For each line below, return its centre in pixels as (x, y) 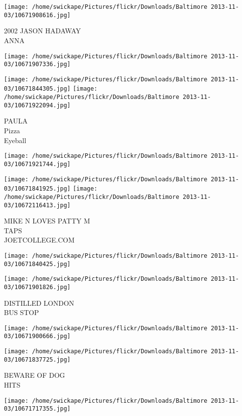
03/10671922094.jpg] (37, 105)
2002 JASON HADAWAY (43, 31)
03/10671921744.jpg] (37, 164)
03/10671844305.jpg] (37, 89)
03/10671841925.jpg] (37, 189)
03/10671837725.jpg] (37, 359)
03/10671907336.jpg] (37, 64)
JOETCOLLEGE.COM (39, 240)
